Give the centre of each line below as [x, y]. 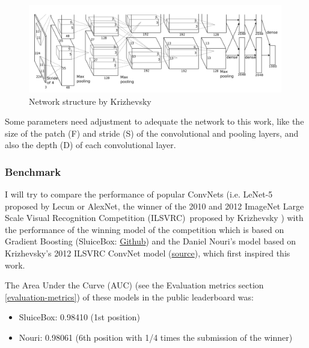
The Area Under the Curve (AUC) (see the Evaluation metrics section [134, 285]
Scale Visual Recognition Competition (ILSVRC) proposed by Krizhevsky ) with [154, 218]
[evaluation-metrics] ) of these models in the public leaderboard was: [129, 297]
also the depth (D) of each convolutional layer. [90, 145]
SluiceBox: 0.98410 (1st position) [79, 317]
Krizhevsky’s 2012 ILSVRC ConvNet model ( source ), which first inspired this [148, 253]
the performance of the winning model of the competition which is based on [145, 229]
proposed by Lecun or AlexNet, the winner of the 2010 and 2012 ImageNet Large [154, 206]
